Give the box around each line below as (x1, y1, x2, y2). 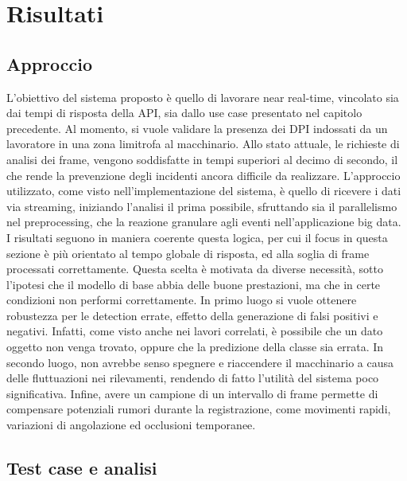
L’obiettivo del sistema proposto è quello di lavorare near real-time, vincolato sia (6, 88, 399, 105)
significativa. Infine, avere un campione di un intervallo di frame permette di (6, 385, 378, 401)
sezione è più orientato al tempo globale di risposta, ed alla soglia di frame (6, 244, 370, 261)
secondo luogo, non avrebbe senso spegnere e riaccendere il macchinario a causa (6, 354, 394, 370)
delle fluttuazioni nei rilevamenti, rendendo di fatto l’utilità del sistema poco (6, 370, 379, 386)
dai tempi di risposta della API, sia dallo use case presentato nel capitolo (6, 104, 362, 121)
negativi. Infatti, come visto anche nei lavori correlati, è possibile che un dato (6, 323, 383, 339)
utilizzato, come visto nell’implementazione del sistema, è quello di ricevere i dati (6, 182, 401, 199)
